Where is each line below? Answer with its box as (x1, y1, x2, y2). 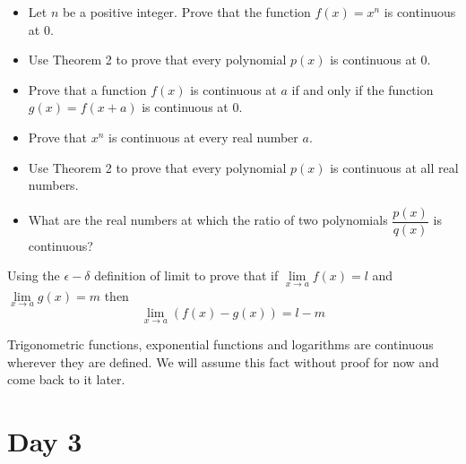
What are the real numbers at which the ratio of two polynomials (28, 211, 388, 229)
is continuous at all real (330, 158, 459, 176)
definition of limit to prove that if (94, 266, 279, 285)
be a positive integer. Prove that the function (62, 3, 311, 21)
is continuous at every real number (108, 127, 298, 146)
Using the (7, 266, 60, 285)
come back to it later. (7, 370, 125, 389)
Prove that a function (28, 80, 147, 99)
